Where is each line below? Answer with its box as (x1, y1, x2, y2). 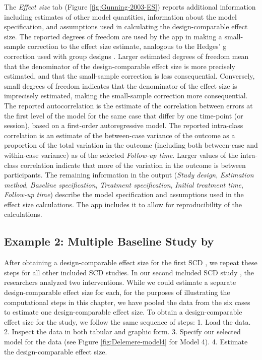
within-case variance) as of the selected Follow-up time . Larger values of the (4, 149, 238, 160)
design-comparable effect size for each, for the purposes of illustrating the (4, 287, 230, 297)
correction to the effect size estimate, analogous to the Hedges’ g (27, 41, 227, 51)
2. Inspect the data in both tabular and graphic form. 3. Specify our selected (4, 326, 241, 337)
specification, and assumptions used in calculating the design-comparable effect (4, 21, 248, 32)
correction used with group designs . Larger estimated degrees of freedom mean (4, 50, 249, 61)
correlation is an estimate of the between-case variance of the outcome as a (4, 130, 235, 140)
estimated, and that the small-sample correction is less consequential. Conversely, (4, 71, 255, 81)
